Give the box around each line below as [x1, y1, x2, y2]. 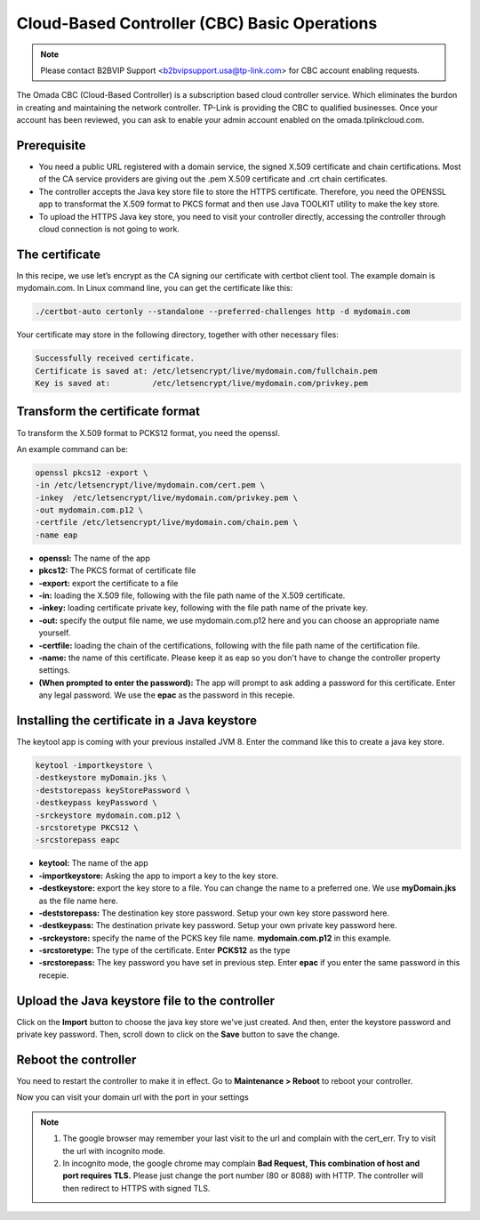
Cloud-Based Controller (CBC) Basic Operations [16, 13, 378, 33]
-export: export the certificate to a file [38, 578, 179, 588]
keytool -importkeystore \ [35, 761, 153, 770]
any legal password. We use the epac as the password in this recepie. [38, 690, 295, 700]
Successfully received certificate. [35, 353, 196, 364]
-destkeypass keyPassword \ [35, 797, 157, 808]
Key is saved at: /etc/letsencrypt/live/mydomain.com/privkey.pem [35, 378, 369, 388]
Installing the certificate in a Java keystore [16, 713, 258, 728]
